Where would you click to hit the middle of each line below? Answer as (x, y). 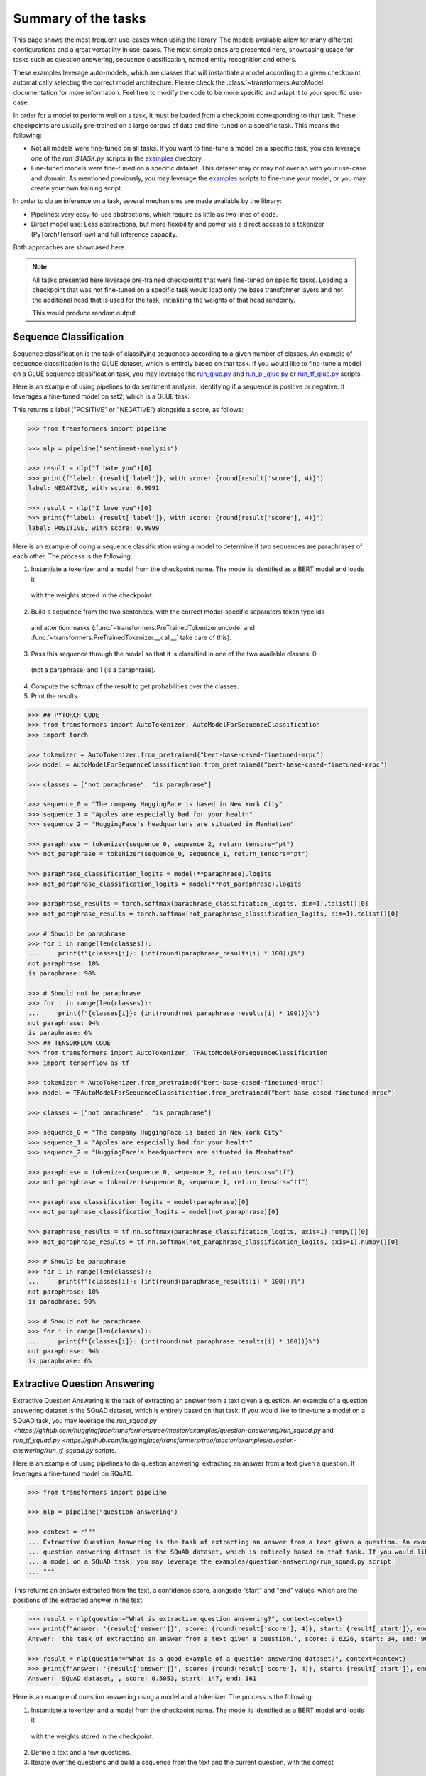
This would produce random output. (85, 313)
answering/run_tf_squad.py (53, 1450)
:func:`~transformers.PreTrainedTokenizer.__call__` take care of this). (131, 638)
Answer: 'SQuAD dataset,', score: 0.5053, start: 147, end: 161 (142, 1679)
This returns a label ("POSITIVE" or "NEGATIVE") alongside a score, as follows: (129, 409)
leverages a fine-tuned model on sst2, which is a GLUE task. (102, 396)
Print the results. (55, 695)
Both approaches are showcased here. (70, 247)
